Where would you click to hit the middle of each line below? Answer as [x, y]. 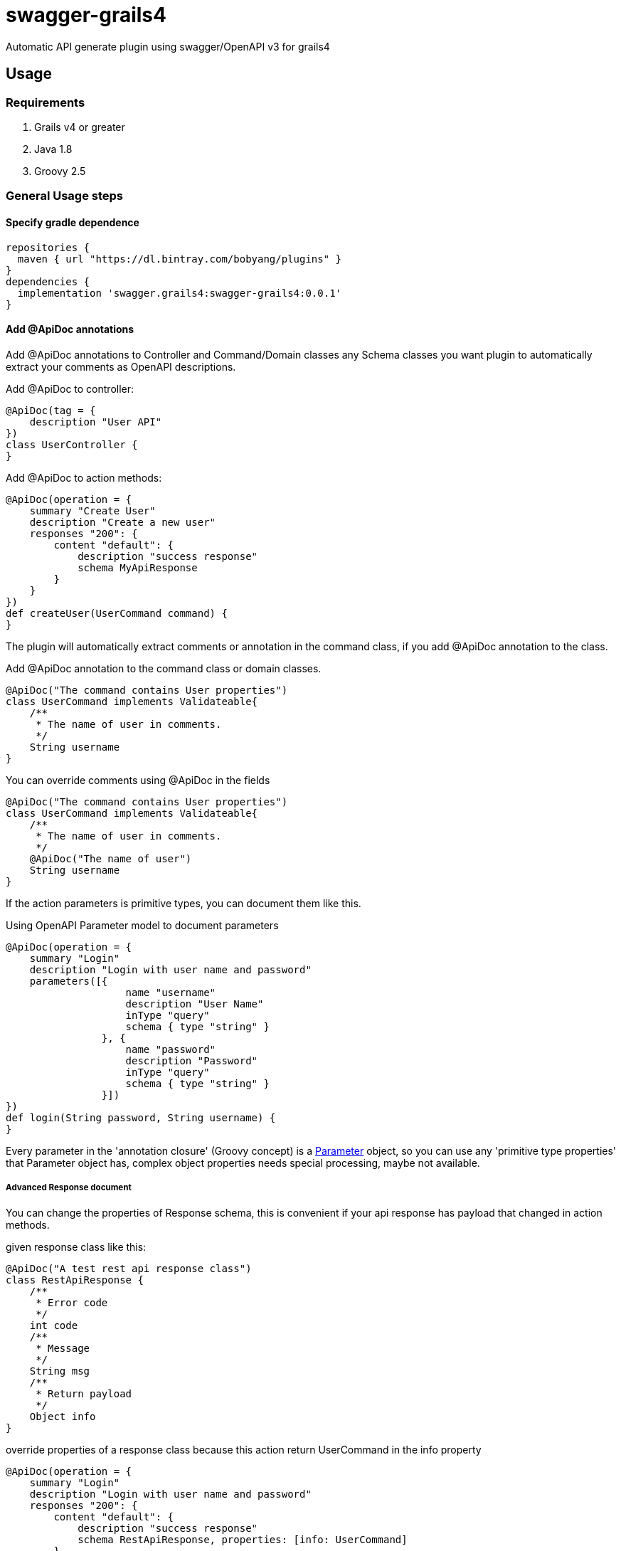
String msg [60, 1371]
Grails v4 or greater [80, 127]
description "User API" [96, 422]
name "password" [171, 1049]
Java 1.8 [53, 149]
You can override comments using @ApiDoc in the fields [138, 780]
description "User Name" [195, 1004]
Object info [63, 1416]
